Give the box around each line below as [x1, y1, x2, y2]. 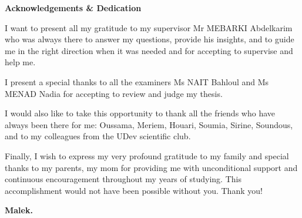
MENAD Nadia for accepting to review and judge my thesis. [5, 87, 223, 99]
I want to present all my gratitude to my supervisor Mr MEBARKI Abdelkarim [5, 21, 293, 33]
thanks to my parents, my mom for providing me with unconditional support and [5, 161, 298, 173]
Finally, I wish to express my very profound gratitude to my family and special [5, 149, 289, 162]
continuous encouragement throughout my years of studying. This [5, 173, 241, 185]
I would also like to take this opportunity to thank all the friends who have [5, 107, 275, 119]
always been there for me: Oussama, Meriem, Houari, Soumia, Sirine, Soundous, [5, 118, 293, 130]
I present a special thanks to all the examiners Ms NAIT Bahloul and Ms [5, 75, 269, 88]
